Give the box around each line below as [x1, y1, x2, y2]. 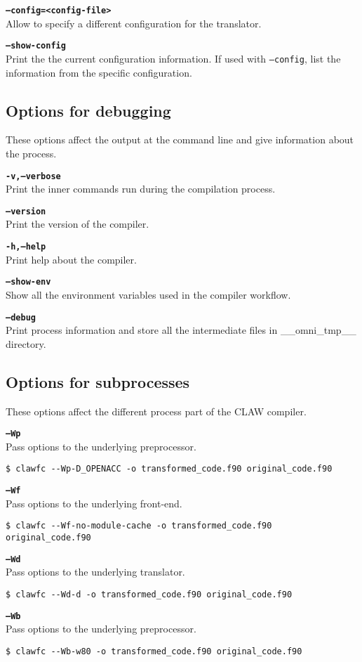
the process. [6, 145, 57, 160]
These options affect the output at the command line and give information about [6, 132, 354, 147]
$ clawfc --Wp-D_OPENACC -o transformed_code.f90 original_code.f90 [6, 464, 333, 474]
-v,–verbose [6, 171, 61, 181]
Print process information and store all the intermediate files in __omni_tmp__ [6, 323, 356, 337]
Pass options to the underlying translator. [6, 564, 185, 579]
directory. [6, 336, 46, 351]
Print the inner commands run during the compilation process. [6, 181, 276, 196]
